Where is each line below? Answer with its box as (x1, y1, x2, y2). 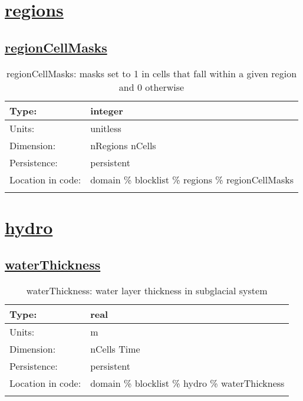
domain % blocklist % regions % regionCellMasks (90, 172, 294, 186)
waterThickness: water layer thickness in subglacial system (26, 284, 268, 298)
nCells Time (90, 342, 140, 356)
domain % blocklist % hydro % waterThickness (90, 376, 285, 390)
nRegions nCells (90, 138, 156, 152)
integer (90, 103, 123, 117)
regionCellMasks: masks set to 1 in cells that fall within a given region (6, 66, 297, 80)
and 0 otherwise (118, 80, 185, 94)
